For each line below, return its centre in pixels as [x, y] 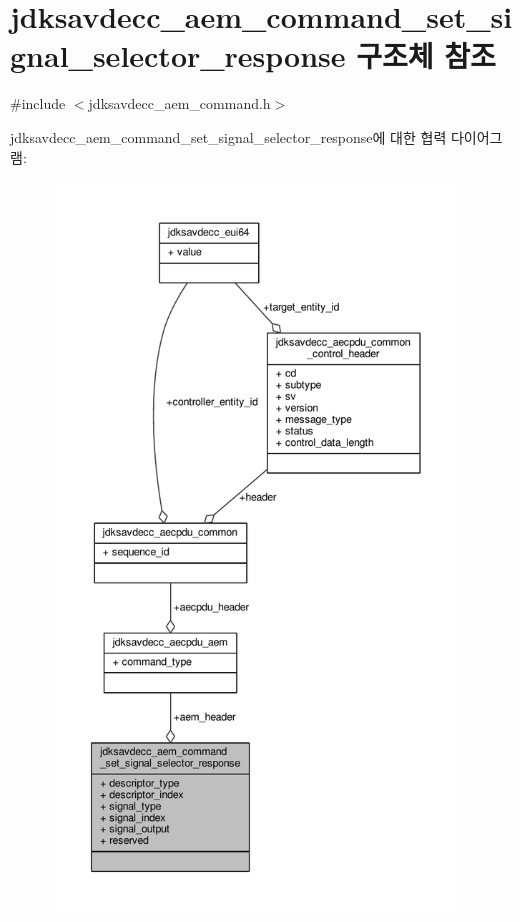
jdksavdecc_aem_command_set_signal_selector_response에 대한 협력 [228, 136]
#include [38, 103]
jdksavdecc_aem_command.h [179, 103]
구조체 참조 [426, 55]
